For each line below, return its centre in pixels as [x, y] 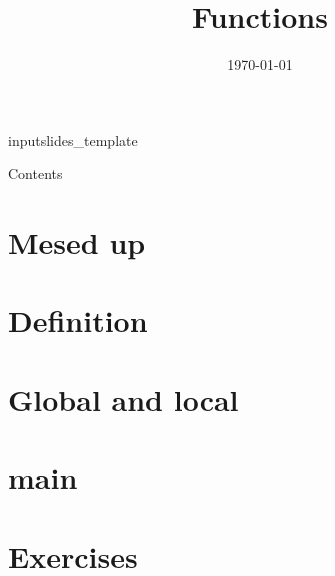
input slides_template [73, 139]
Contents [35, 173]
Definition [78, 320]
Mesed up [77, 242]
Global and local [123, 398]
